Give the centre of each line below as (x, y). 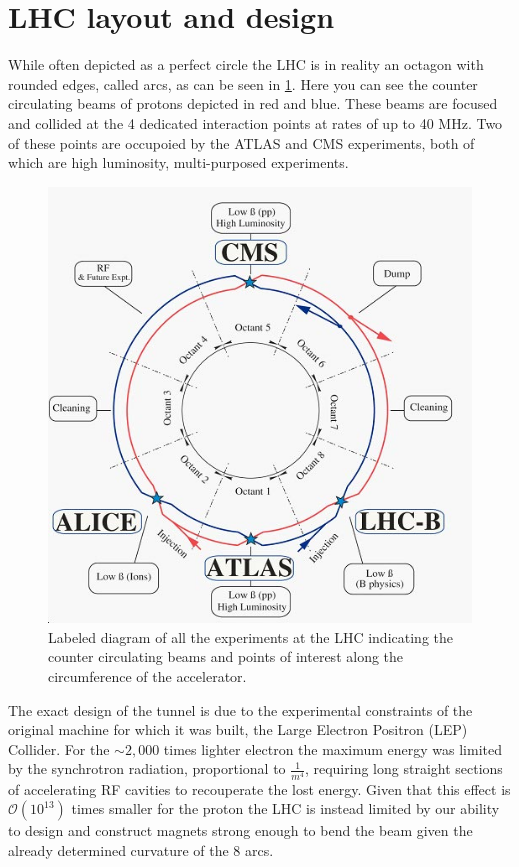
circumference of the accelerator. (147, 676)
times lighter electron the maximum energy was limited (332, 748)
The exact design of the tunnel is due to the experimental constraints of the (240, 709)
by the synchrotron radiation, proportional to (147, 768)
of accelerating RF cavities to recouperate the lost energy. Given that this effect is (259, 788)
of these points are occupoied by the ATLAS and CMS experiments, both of (241, 142)
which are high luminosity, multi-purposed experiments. (178, 162)
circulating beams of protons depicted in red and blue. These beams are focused (253, 103)
